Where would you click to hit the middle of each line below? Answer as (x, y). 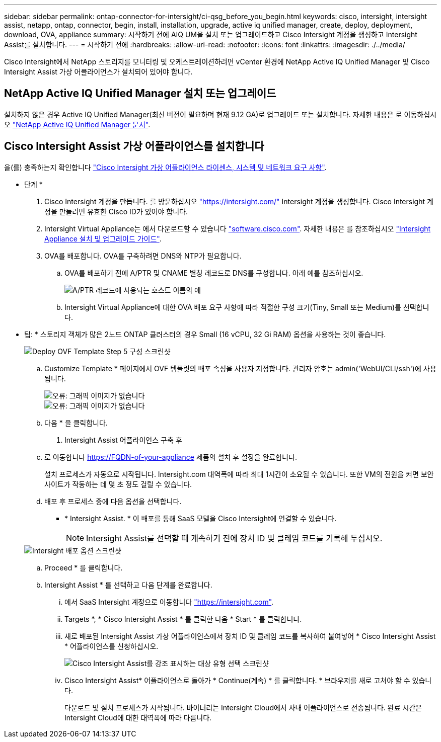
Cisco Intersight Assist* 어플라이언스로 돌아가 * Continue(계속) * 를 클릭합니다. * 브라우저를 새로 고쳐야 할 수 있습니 (248, 680)
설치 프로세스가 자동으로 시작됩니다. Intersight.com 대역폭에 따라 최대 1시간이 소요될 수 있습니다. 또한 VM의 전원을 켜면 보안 (239, 474)
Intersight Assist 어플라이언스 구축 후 (123, 440)
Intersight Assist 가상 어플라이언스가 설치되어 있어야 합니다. (98, 72)
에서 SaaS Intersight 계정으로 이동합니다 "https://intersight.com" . (169, 602)
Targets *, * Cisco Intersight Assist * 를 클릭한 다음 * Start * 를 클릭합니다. (183, 619)
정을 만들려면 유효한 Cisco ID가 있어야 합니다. (116, 211)
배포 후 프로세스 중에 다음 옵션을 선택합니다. (113, 501)
